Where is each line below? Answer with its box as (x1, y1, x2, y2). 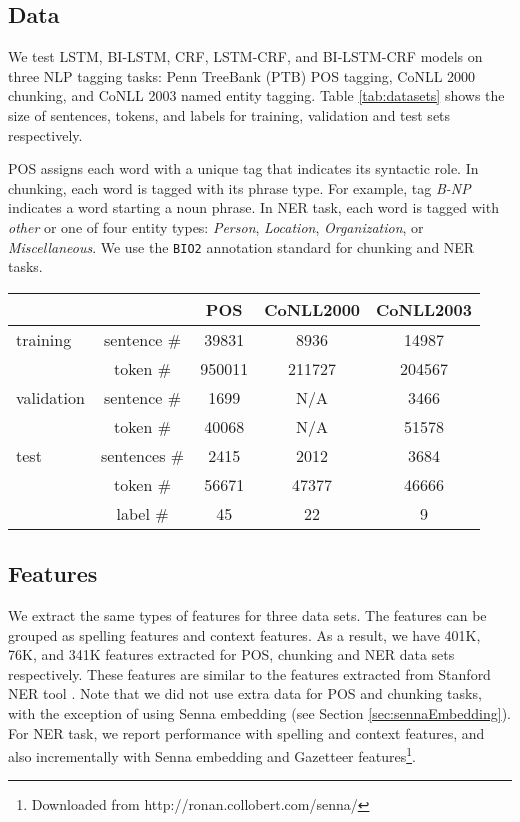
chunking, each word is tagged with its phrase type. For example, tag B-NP (8, 177, 471, 198)
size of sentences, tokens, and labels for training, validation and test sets (8, 104, 451, 125)
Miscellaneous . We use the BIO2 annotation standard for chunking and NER (8, 236, 475, 257)
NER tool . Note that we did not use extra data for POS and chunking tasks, (8, 683, 482, 704)
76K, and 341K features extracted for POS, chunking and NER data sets (8, 644, 455, 665)
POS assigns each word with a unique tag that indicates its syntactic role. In (8, 158, 479, 179)
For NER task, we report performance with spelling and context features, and (8, 722, 485, 743)
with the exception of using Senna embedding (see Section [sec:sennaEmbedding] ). (8, 702, 511, 723)
